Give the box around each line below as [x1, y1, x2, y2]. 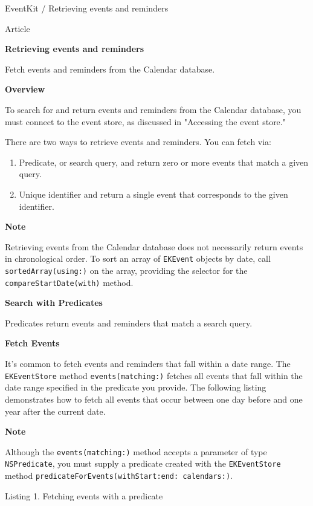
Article [5, 22, 30, 34]
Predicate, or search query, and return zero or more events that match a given [19, 155, 309, 168]
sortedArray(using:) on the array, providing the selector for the [5, 264, 248, 276]
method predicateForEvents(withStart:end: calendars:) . [5, 469, 233, 481]
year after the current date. [5, 404, 106, 417]
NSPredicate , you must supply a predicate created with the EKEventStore [5, 457, 281, 470]
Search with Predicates [5, 296, 103, 309]
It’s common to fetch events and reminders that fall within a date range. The [5, 357, 291, 370]
